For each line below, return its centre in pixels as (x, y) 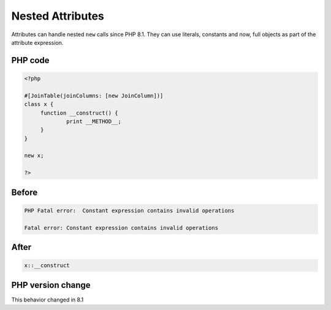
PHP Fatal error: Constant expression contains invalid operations (129, 210)
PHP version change (51, 285)
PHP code (30, 60)
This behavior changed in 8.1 (48, 300)
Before (25, 192)
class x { (39, 104)
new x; (34, 156)
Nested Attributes (58, 16)
